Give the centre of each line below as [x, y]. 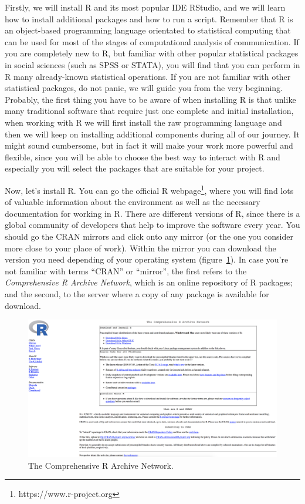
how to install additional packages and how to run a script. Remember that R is [149, 19]
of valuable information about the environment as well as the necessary [133, 202]
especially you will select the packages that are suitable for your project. [135, 168]
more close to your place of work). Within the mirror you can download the [140, 248]
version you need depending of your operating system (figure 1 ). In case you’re [147, 259]
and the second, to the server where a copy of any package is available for [137, 293]
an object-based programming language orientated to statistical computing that [148, 30]
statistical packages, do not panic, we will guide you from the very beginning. [144, 88]
